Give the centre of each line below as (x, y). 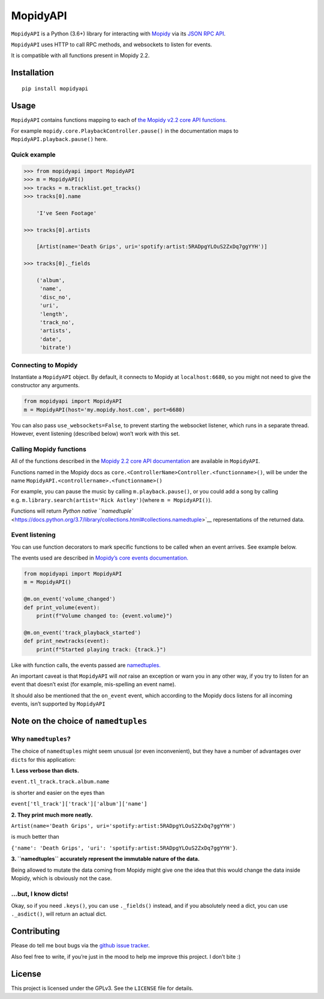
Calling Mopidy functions (49, 449)
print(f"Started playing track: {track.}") (101, 649)
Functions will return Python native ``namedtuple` (72, 511)
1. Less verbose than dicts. (45, 771)
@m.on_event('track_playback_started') (82, 632)
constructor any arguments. (46, 385)
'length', (54, 314)
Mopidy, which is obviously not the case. (61, 878)
